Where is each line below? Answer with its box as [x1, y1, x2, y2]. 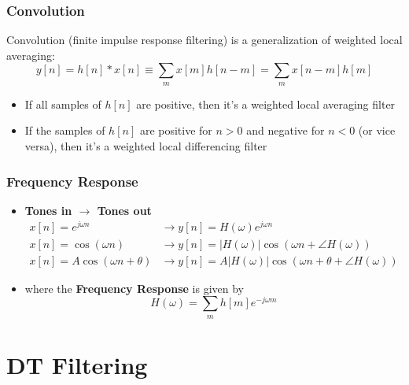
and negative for [246, 122, 325, 139]
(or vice [358, 122, 396, 139]
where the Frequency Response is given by [24, 279, 244, 296]
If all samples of [24, 95, 101, 112]
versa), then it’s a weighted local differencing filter [24, 137, 267, 154]
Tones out [97, 202, 152, 218]
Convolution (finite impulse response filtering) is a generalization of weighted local [6, 31, 403, 48]
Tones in [24, 202, 72, 218]
